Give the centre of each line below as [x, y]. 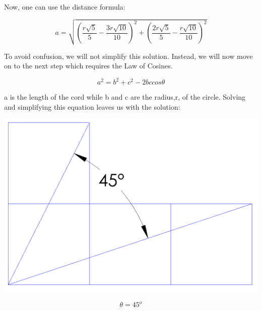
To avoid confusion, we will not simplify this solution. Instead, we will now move [128, 56]
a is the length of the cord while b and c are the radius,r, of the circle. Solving [125, 97]
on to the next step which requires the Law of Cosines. [88, 66]
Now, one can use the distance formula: [65, 7]
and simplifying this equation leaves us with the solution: [92, 107]
